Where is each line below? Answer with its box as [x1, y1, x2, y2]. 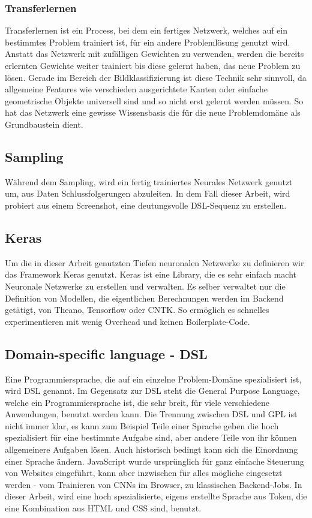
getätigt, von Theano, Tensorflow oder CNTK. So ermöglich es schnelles [5, 303, 269, 316]
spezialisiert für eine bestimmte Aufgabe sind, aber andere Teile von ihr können [5, 431, 297, 444]
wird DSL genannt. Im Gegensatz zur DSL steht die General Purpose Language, [5, 384, 300, 397]
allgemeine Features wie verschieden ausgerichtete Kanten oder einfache [5, 83, 268, 95]
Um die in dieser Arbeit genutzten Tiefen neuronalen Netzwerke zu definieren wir [5, 256, 304, 269]
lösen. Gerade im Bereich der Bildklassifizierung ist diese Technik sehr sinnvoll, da [5, 71, 307, 83]
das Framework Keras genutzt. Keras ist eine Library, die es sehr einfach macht [5, 268, 297, 281]
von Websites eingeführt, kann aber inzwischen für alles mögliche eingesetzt [5, 466, 283, 479]
